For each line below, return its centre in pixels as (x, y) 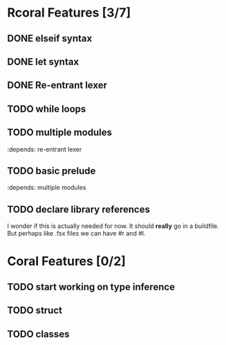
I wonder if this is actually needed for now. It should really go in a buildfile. (113, 226)
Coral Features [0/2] (67, 262)
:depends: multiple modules (47, 188)
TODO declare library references (79, 209)
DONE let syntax (43, 61)
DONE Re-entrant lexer (57, 86)
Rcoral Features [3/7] (69, 13)
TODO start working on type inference (91, 286)
